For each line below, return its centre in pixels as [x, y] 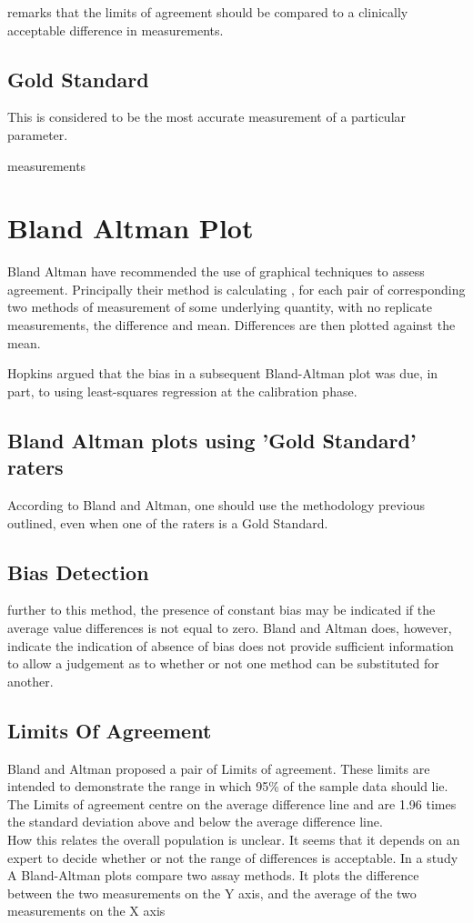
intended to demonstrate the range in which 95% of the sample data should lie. [228, 786]
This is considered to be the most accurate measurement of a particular [207, 117]
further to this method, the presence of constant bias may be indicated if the [221, 610]
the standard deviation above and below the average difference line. [195, 822]
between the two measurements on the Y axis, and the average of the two [212, 893]
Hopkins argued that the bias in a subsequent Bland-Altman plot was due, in [223, 373]
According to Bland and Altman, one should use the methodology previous [216, 505]
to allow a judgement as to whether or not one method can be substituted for [223, 663]
